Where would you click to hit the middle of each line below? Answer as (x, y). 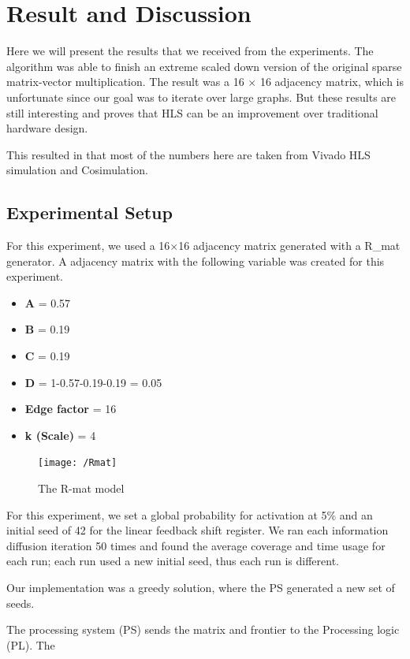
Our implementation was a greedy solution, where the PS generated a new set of (201, 588)
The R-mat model (81, 488)
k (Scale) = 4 (60, 435)
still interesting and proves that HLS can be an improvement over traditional (192, 112)
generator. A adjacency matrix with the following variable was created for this (196, 261)
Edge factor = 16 (71, 409)
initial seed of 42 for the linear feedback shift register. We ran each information (198, 530)
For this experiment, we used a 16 (88, 246)
